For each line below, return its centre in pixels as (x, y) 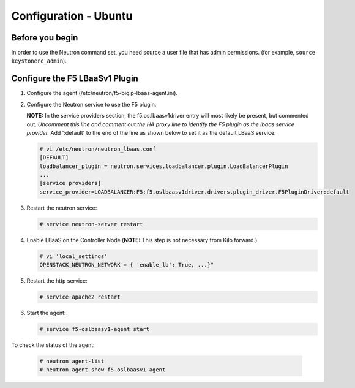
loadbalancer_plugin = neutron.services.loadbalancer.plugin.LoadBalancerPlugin (164, 166)
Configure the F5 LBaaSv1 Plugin (75, 79)
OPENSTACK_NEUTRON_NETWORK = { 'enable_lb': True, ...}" (127, 265)
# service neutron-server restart (91, 224)
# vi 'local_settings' (73, 256)
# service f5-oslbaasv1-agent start (95, 329)
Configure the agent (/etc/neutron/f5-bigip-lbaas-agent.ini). (102, 93)
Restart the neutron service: (62, 208)
